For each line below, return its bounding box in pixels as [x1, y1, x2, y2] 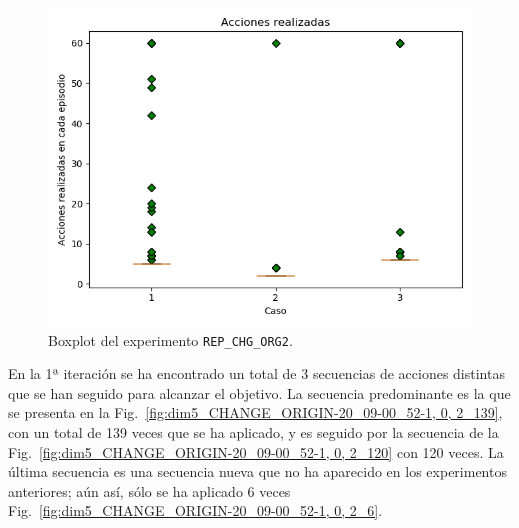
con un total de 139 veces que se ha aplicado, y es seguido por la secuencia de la [8, 422, 499, 443]
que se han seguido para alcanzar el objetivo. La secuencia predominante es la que [8, 382, 511, 403]
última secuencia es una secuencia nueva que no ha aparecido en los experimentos [8, 461, 507, 482]
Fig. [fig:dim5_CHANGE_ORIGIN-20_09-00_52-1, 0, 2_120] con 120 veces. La [8, 441, 504, 462]
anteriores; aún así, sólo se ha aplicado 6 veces [8, 480, 291, 501]
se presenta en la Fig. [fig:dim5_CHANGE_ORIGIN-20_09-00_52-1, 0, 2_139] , [8, 402, 503, 423]
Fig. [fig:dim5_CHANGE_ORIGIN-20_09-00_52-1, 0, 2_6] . [8, 500, 383, 521]
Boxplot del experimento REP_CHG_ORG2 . [48, 329, 293, 350]
